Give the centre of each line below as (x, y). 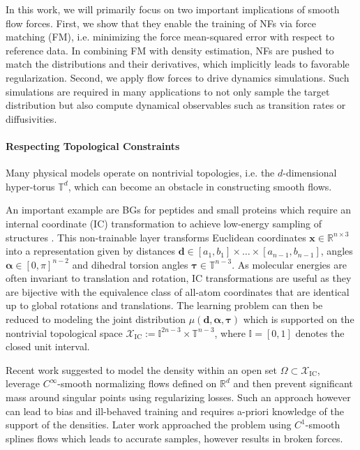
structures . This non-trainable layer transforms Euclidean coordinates (156, 237)
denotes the (320, 332)
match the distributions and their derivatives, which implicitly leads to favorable (178, 64)
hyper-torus (30, 186)
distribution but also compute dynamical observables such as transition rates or (176, 105)
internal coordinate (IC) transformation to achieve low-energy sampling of (164, 223)
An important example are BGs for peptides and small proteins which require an (179, 210)
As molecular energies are (292, 264)
